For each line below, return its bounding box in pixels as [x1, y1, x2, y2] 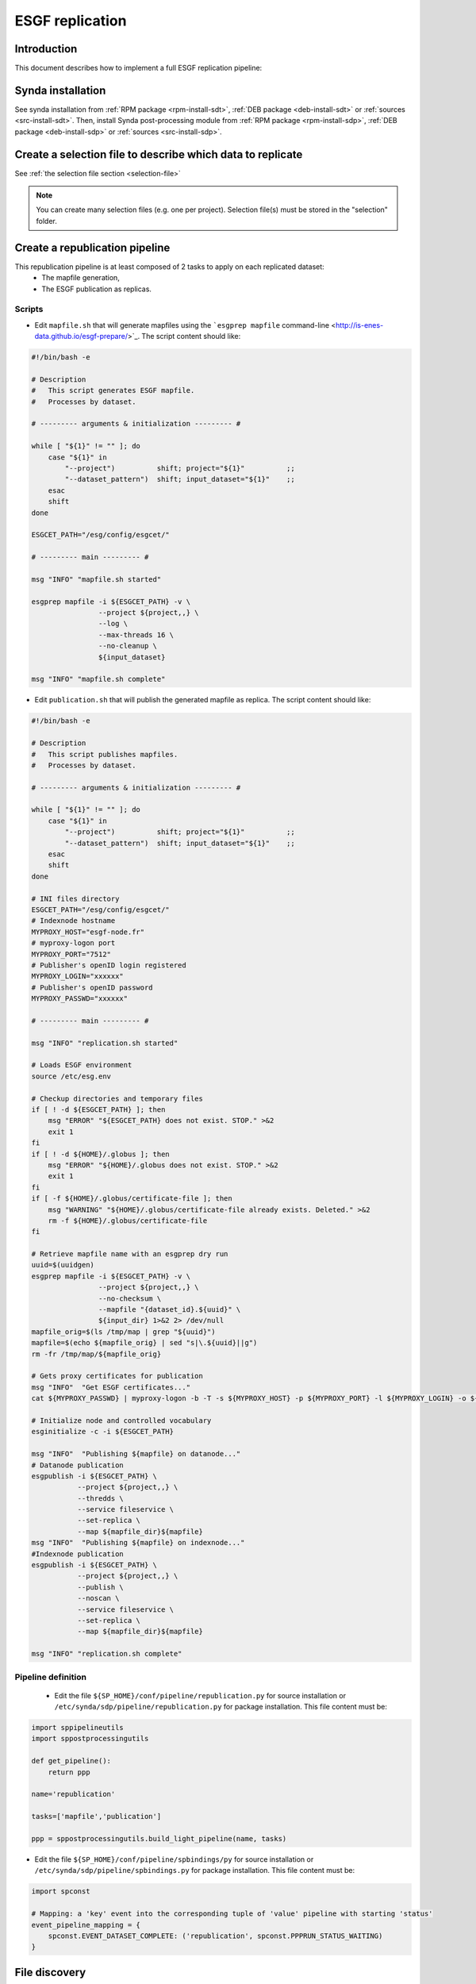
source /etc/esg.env [31, 1071, 111, 1081]
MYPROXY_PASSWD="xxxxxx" [31, 994, 129, 1003]
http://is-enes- [336, 320, 384, 329]
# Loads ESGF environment [31, 1060, 132, 1070]
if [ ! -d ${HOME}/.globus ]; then [31, 1149, 170, 1159]
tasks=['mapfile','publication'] [31, 1812, 162, 1821]
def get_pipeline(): [31, 1756, 111, 1766]
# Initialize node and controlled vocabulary [31, 1416, 212, 1425]
